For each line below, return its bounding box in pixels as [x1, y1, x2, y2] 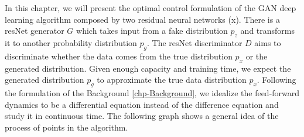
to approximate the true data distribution [97, 73, 247, 86]
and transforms [240, 24, 295, 37]
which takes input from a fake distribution [76, 24, 228, 37]
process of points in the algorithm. [5, 121, 128, 133]
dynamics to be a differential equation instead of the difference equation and [5, 98, 279, 110]
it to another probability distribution [5, 36, 137, 48]
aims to [254, 36, 281, 48]
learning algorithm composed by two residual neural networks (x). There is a [5, 13, 280, 25]
